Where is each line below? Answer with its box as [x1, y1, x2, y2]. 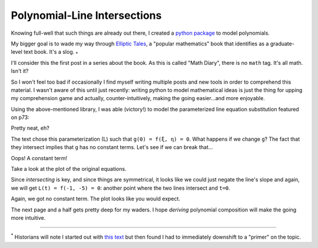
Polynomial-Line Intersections [11, 9, 162, 22]
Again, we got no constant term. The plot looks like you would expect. [11, 195, 181, 203]
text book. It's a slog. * [24, 48, 78, 57]
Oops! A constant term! [11, 154, 68, 161]
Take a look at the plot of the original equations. [11, 166, 127, 173]
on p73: [11, 114, 29, 121]
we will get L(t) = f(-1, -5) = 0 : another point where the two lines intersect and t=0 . [11, 184, 231, 191]
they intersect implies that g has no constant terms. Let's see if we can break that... [11, 144, 213, 151]
